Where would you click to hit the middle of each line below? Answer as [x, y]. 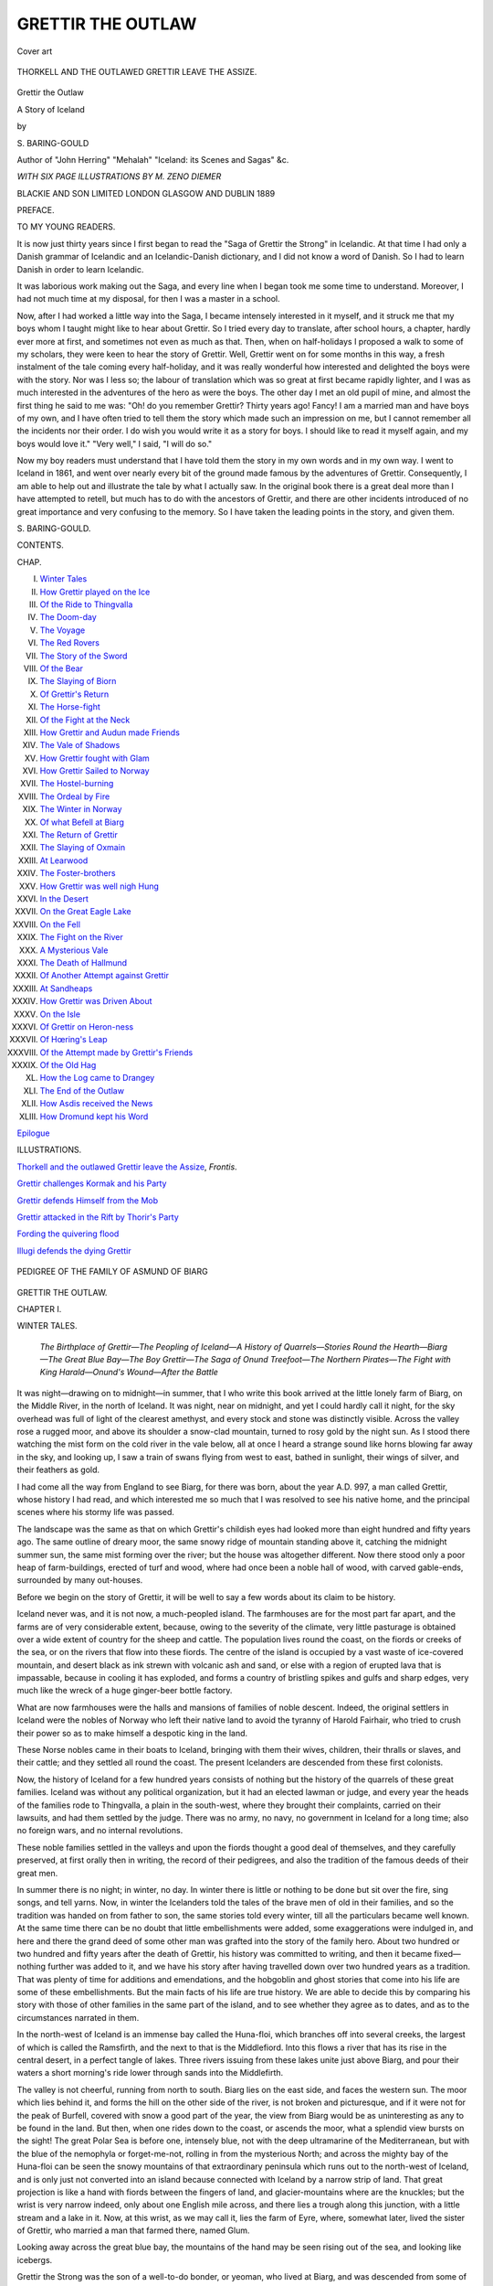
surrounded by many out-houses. [80, 1580]
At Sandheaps [66, 988]
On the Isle [60, 1014]
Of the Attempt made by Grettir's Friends [116, 1052]
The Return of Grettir [79, 835]
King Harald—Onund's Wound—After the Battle [129, 1373]
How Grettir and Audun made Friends [110, 732]
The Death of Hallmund [84, 962]
